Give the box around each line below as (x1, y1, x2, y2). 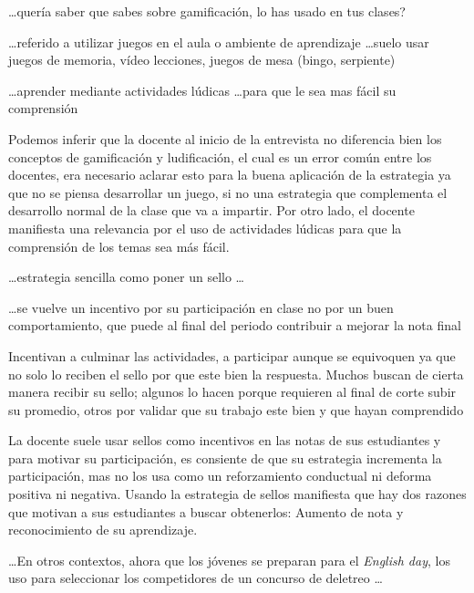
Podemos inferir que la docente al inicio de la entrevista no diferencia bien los (8, 129, 442, 148)
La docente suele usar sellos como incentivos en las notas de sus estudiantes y (8, 431, 441, 450)
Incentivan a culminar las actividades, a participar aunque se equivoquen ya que (8, 346, 456, 365)
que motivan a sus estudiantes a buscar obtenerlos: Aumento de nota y (8, 502, 404, 521)
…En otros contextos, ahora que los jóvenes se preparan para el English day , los (8, 550, 450, 569)
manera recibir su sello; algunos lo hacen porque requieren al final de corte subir (8, 382, 457, 401)
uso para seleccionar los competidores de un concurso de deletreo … (8, 568, 383, 588)
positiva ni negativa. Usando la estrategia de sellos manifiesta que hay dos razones (8, 484, 467, 504)
